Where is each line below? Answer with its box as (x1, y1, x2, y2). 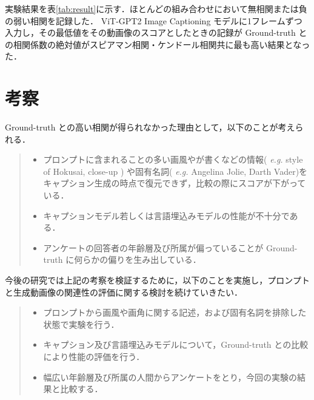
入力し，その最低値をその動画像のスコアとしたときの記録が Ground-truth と (5, 26, 307, 39)
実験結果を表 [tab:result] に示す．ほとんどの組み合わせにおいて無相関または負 (5, 2, 307, 15)
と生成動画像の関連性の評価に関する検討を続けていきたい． (5, 285, 242, 298)
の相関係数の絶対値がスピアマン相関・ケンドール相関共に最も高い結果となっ (5, 38, 310, 50)
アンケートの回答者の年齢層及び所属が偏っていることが (43, 241, 264, 254)
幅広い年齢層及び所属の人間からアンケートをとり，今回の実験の (43, 370, 298, 383)
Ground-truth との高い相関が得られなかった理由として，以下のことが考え (5, 121, 295, 134)
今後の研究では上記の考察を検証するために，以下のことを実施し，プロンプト (5, 274, 310, 286)
